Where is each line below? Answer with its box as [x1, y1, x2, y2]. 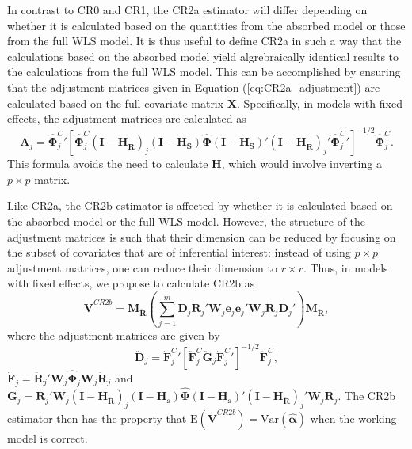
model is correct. [7, 429, 88, 446]
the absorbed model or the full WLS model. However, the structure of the [7, 213, 366, 230]
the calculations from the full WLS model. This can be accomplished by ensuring [7, 63, 401, 80]
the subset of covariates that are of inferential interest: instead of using [7, 244, 351, 261]
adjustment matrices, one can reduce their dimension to [7, 259, 277, 276]
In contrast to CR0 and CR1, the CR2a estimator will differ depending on [7, 2, 368, 17]
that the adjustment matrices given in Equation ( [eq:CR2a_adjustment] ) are [7, 78, 380, 95]
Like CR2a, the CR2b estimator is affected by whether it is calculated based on [7, 197, 393, 214]
